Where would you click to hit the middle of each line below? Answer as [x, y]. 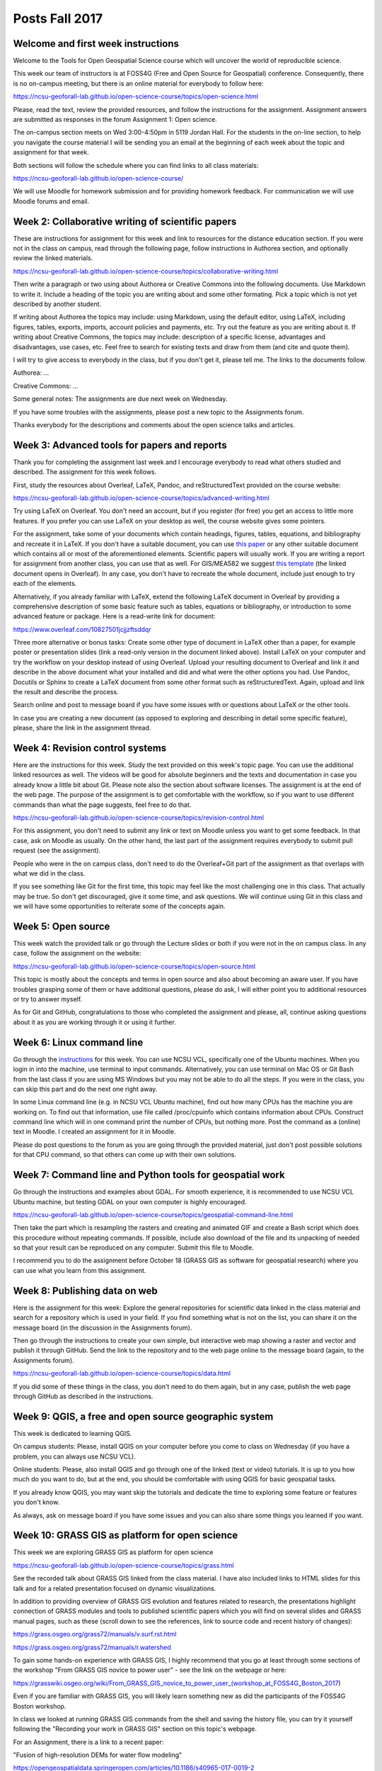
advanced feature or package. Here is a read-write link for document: [114, 616]
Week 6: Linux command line [78, 1042]
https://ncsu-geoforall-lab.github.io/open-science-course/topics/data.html [122, 1374]
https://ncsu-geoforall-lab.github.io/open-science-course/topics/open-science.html [135, 96]
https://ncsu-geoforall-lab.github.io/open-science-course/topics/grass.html [123, 1565]
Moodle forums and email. [51, 201]
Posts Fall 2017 [58, 18]
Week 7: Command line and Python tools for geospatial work [149, 1175]
